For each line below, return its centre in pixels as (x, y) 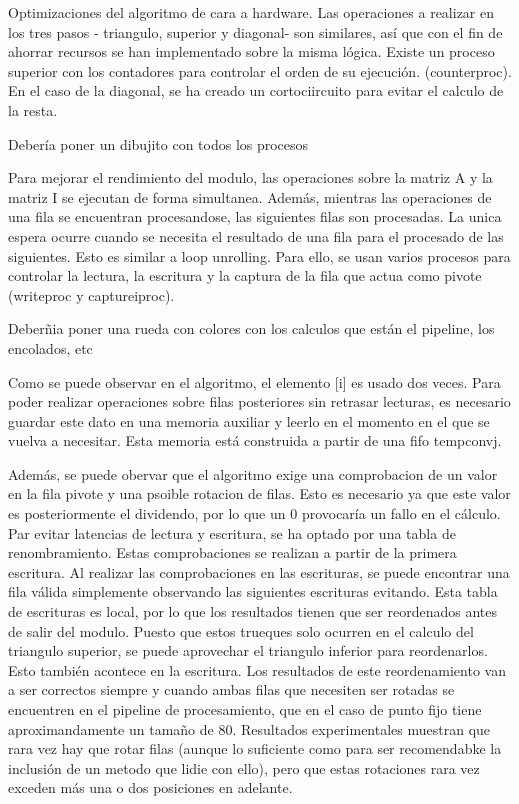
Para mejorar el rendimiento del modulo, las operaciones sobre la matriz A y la (250, 177)
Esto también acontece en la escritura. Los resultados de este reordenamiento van (257, 669)
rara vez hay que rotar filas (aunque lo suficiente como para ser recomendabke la (255, 748)
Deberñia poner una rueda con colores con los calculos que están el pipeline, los (251, 328)
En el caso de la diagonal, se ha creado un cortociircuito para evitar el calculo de (256, 90)
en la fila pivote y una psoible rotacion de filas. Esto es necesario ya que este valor (259, 493)
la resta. (33, 109)
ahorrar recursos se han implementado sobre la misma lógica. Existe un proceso (251, 51)
